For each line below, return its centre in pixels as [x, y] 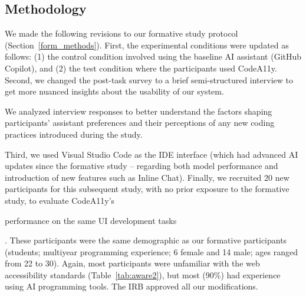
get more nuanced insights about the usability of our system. [114, 91]
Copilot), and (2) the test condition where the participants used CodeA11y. [141, 68]
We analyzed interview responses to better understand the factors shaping [139, 111]
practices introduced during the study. [74, 134]
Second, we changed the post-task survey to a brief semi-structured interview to [149, 79]
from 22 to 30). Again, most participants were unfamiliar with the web [132, 263]
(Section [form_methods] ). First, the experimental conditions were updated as [147, 45]
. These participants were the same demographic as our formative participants [146, 240]
